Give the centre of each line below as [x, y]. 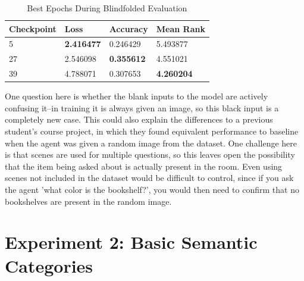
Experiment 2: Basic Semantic [131, 242]
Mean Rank [181, 28]
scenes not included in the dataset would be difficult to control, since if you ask [149, 178]
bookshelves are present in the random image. [88, 201]
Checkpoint [33, 28]
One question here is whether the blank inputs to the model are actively [137, 96]
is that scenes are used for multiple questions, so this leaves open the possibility [150, 154]
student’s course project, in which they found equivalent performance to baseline [152, 131]
